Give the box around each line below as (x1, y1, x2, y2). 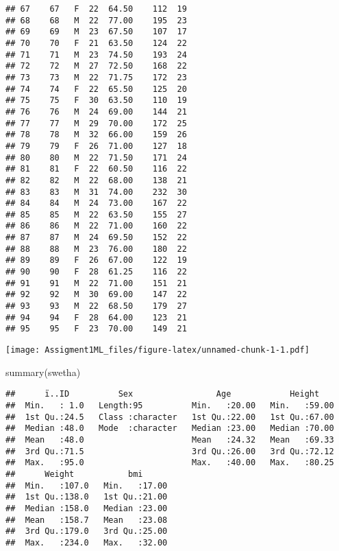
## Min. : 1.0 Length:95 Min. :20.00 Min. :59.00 (5, 400, 334, 410)
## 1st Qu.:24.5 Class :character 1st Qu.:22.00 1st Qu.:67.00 (5, 412, 334, 422)
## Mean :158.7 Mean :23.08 (5, 515, 168, 525)
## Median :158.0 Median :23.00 (5, 503, 168, 513)
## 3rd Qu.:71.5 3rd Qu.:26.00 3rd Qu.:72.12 (5, 446, 334, 456)
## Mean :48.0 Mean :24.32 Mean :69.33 (5, 434, 334, 445)
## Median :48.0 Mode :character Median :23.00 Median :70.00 (5, 423, 334, 434)
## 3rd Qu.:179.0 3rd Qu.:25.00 (5, 526, 168, 537)
